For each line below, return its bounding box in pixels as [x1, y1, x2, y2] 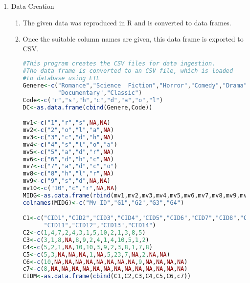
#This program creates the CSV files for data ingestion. [23, 60, 216, 67]
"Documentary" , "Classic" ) [58, 89, 142, 96]
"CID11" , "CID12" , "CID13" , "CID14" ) [44, 222, 156, 229]
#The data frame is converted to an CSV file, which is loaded [23, 67, 233, 75]
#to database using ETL [23, 75, 100, 82]
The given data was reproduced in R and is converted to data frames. [23, 17, 231, 27]
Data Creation [11, 1, 54, 11]
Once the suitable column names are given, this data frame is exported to [23, 34, 244, 44]
